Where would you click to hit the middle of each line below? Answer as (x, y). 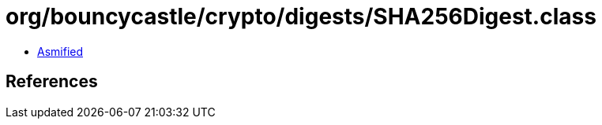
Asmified (60, 51)
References (52, 82)
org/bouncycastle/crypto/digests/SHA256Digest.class (301, 17)
